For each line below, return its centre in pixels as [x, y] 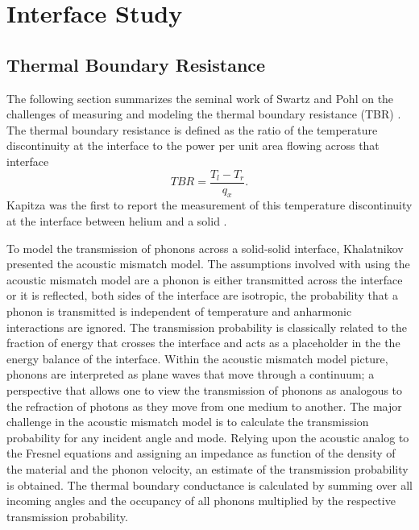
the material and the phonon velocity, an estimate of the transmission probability [207, 468]
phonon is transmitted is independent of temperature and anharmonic [179, 311]
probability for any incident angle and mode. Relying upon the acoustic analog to [208, 437]
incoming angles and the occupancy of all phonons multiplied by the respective [201, 501]
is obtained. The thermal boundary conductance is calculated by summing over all [209, 484]
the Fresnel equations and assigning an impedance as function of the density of [201, 453]
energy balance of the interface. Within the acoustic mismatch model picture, [197, 358]
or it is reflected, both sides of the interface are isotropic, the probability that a [202, 295]
